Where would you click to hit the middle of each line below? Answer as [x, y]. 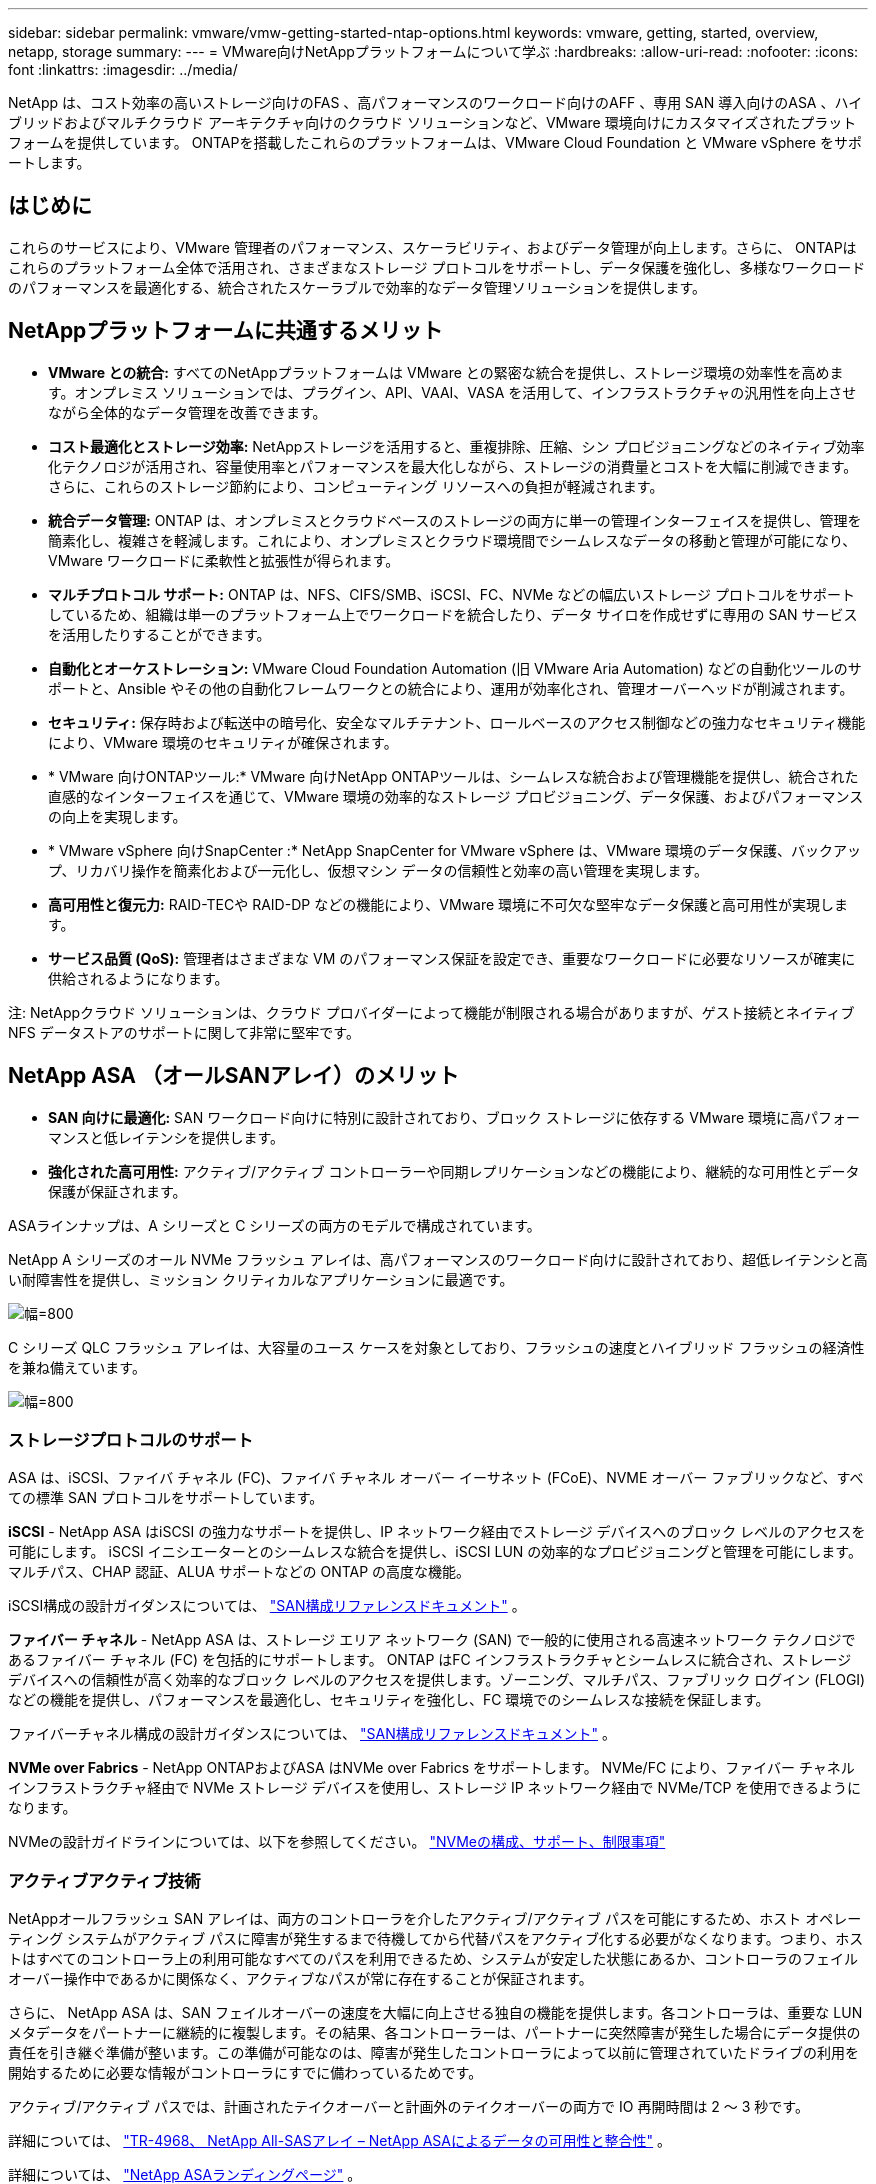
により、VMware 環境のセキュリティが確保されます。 [223, 742]
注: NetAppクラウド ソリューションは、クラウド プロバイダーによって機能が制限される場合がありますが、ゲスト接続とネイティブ [431, 1012]
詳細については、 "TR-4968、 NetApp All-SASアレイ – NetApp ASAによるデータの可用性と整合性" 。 [340, 2141]
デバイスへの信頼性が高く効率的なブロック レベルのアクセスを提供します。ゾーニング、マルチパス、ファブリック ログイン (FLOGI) [437, 1680]
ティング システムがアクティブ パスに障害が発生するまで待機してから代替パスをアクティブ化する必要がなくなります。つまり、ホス [436, 1939]
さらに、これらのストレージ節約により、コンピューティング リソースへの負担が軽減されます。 [356, 486]
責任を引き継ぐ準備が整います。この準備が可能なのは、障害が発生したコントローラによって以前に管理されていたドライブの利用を [434, 2053]
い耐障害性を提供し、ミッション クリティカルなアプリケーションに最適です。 [261, 1279]
